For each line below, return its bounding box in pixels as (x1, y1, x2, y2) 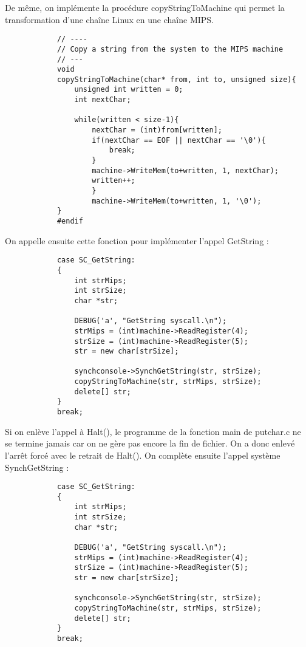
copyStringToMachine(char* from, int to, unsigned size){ (56, 75, 296, 84)
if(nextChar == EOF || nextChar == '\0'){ (92, 135, 266, 145)
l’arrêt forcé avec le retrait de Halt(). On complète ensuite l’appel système (5, 448, 280, 461)
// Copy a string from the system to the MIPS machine (56, 44, 284, 53)
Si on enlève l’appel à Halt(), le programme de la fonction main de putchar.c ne (5, 425, 301, 437)
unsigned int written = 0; (74, 85, 183, 94)
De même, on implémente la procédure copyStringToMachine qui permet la (5, 1, 285, 13)
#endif (56, 217, 83, 225)
